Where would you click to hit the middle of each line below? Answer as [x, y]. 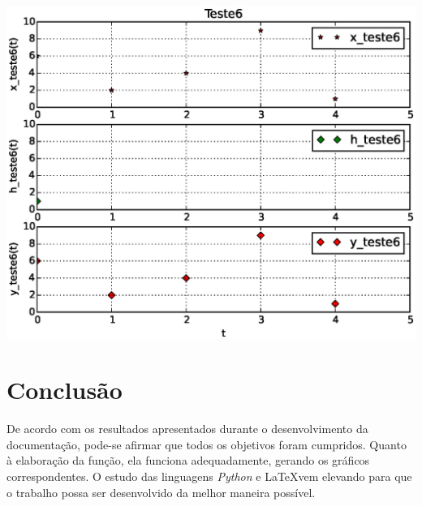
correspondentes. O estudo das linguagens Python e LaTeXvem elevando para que [209, 476]
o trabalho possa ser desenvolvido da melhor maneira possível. [161, 492]
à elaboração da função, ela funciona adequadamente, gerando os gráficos [188, 460]
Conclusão [65, 390]
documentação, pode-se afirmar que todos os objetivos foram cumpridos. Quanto [207, 444]
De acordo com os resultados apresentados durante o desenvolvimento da [187, 429]
